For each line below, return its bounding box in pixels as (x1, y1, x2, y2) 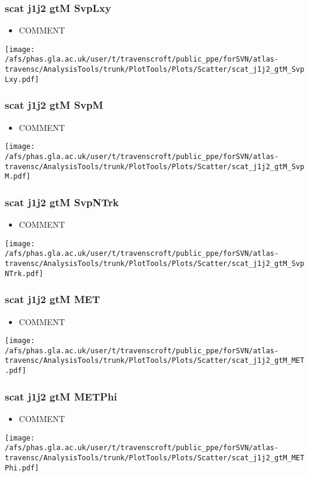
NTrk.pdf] (5, 269, 44, 278)
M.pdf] (5, 172, 30, 181)
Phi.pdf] (5, 463, 39, 472)
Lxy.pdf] (5, 75, 39, 84)
